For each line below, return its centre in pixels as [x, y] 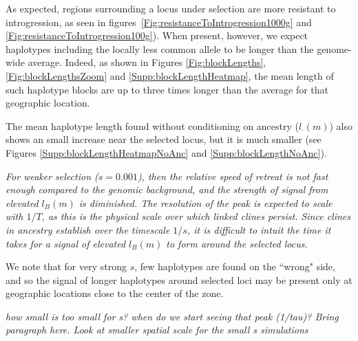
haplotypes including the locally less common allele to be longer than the [160, 48]
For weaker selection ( [52, 176]
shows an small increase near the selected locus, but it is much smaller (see [164, 139]
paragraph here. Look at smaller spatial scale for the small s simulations [157, 330]
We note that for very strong [66, 266]
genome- [334, 48]
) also [341, 125]
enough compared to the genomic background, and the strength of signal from [167, 189]
